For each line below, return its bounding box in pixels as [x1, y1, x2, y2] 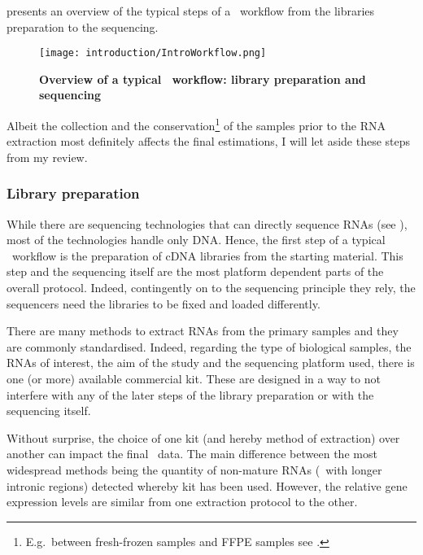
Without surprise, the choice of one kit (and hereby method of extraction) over [7, 429, 400, 446]
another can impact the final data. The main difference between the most [7, 445, 377, 462]
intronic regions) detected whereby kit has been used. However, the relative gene [7, 477, 408, 494]
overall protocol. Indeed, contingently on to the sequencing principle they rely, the [7, 279, 416, 296]
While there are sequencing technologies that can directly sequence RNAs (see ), [7, 215, 408, 232]
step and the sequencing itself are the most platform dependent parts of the [7, 263, 384, 280]
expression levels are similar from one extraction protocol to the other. [7, 493, 358, 510]
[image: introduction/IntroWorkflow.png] [39, 47, 267, 59]
